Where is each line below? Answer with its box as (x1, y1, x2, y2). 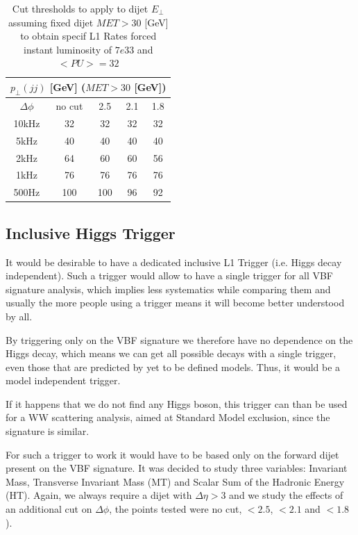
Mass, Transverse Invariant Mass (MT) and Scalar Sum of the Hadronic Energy (6, 474, 345, 488)
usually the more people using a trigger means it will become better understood (6, 295, 345, 310)
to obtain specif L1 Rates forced (20, 28, 157, 43)
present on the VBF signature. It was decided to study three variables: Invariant (6, 461, 348, 475)
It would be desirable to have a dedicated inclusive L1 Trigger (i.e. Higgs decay (6, 254, 342, 269)
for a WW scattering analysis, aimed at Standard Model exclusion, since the (6, 410, 330, 425)
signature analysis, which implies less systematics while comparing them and (6, 281, 331, 296)
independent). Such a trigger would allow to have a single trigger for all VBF (6, 268, 334, 283)
